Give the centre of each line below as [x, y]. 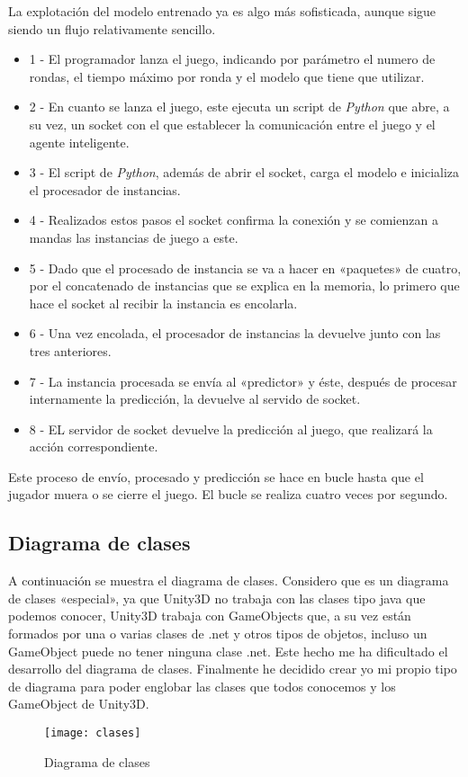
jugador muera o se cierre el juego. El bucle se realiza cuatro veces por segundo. [228, 494]
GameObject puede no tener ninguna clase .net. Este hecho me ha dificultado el [228, 651]
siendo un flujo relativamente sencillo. [112, 28]
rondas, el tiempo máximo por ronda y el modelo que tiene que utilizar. [227, 76]
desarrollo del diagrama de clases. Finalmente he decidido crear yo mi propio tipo [233, 669]
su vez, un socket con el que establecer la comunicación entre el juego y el [232, 124]
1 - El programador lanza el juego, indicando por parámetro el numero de [232, 59]
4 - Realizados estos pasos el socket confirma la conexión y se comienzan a [234, 220]
